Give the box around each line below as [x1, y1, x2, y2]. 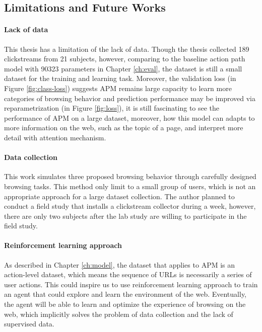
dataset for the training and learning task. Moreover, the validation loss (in [4, 73, 236, 84]
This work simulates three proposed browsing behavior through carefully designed [4, 171, 256, 182]
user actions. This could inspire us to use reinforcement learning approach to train [4, 279, 258, 289]
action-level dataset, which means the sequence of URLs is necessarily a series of [4, 269, 252, 280]
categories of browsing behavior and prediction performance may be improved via [4, 93, 255, 103]
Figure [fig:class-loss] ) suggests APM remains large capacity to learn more [4, 82, 232, 93]
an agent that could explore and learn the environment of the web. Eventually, [4, 289, 247, 299]
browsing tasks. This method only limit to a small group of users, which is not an [4, 181, 256, 191]
